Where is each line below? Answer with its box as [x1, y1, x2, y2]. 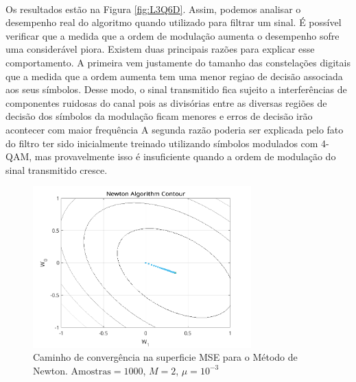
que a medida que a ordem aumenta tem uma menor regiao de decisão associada [5, 68, 343, 83]
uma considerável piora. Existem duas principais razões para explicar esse [5, 42, 315, 56]
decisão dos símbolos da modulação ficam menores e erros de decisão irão [5, 109, 313, 123]
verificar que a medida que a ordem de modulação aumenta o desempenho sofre [5, 28, 340, 42]
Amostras [71, 366, 111, 377]
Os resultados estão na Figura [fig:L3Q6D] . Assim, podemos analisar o [5, 1, 301, 16]
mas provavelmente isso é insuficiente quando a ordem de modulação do [34, 149, 336, 164]
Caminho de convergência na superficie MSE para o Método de [33, 350, 298, 364]
